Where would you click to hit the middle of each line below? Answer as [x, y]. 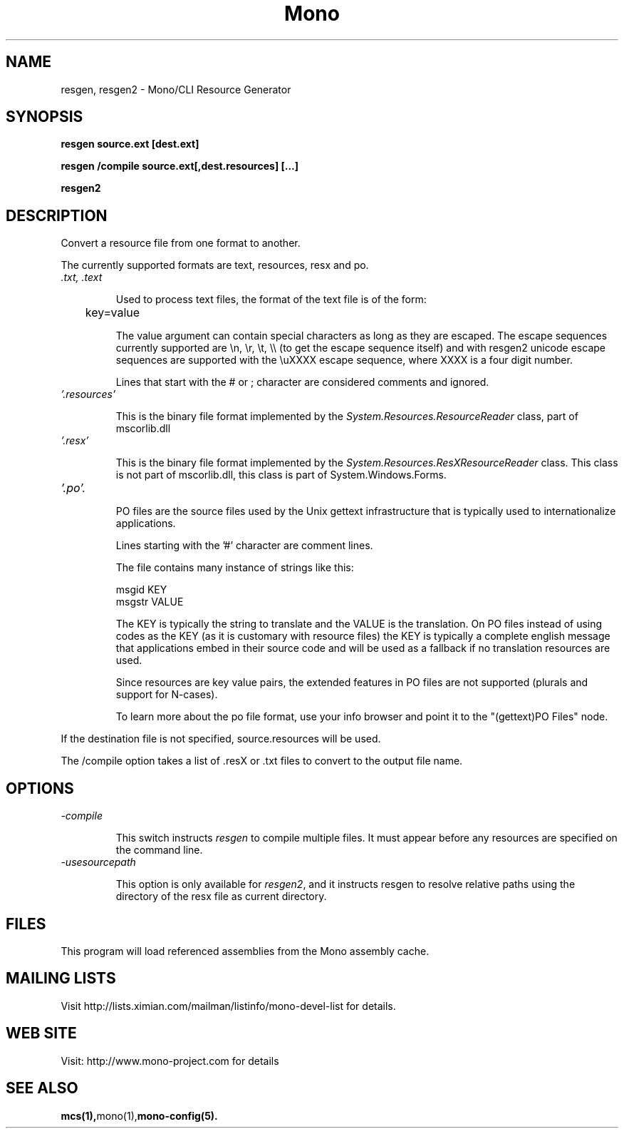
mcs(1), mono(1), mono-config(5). [139, 1115]
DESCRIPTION [57, 215]
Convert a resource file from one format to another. [181, 243]
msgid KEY [141, 590]
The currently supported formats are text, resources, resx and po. [215, 265]
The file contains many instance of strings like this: [235, 568]
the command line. [159, 850]
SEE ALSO [42, 1088]
